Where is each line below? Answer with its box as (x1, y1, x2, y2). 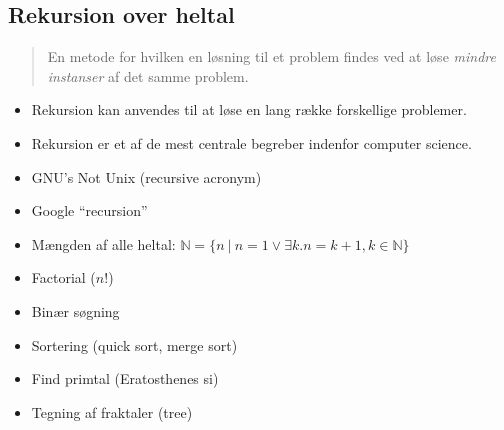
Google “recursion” (31, 200, 148, 221)
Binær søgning (31, 300, 120, 321)
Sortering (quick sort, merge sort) (31, 334, 238, 355)
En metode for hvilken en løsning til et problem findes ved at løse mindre (47, 46, 496, 67)
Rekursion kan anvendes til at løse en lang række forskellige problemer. (31, 99, 467, 120)
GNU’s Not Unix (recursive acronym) (31, 166, 262, 187)
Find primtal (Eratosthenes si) (31, 368, 219, 389)
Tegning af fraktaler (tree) (31, 401, 193, 422)
